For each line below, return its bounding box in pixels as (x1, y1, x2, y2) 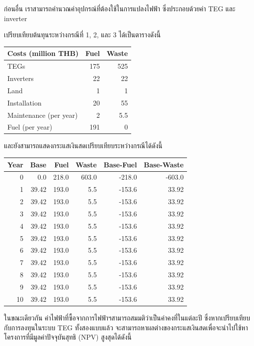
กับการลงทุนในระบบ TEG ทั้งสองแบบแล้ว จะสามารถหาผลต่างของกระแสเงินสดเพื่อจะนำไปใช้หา (4, 322, 248, 332)
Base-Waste (143, 159, 184, 169)
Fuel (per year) (7, 122, 52, 132)
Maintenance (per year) (7, 109, 78, 120)
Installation (7, 97, 42, 107)
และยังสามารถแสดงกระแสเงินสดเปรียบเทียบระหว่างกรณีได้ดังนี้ (4, 140, 162, 151)
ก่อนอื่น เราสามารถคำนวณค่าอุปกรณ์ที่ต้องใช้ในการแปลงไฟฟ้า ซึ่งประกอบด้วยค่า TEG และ (4, 3, 235, 13)
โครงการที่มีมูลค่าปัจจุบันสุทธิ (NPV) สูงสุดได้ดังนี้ (4, 332, 132, 342)
